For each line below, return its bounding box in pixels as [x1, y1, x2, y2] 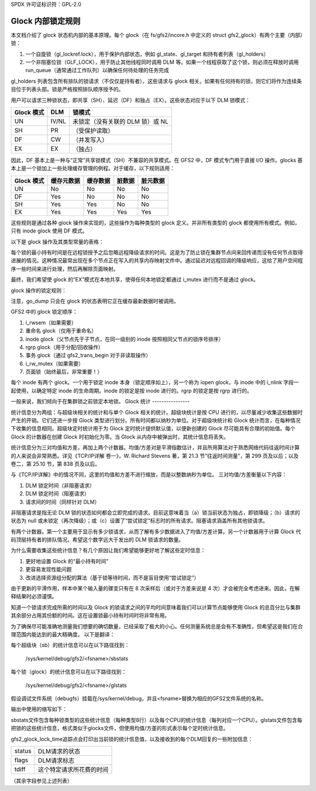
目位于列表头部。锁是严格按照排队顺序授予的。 [11, 85, 124, 93]
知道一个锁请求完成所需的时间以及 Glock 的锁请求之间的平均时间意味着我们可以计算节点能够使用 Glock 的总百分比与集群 [11, 604, 301, 611]
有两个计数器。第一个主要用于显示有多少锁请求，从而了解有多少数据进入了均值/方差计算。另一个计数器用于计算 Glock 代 [11, 528, 301, 535]
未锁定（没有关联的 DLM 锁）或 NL [72, 118, 169, 126]
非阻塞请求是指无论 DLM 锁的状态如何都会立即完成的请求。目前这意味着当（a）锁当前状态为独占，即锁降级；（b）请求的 [11, 509, 300, 516]
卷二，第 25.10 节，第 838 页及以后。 [11, 460, 101, 467]
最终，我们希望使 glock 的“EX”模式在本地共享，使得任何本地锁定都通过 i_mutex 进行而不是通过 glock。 [11, 276, 259, 283]
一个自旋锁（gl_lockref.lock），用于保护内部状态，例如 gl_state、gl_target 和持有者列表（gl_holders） [25, 50, 269, 57]
